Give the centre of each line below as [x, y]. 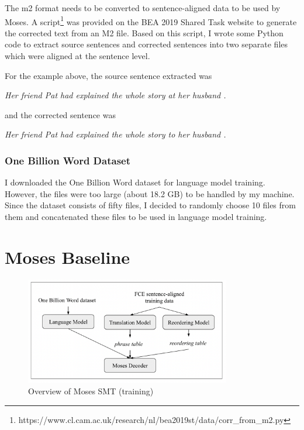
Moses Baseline [68, 257]
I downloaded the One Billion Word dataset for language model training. [135, 182]
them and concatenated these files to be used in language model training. [136, 216]
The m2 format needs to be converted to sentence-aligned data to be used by [143, 8]
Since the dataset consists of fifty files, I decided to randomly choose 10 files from [150, 205]
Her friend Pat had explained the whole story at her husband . [115, 95]
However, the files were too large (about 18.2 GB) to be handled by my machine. [150, 193]
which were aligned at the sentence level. [77, 56]
